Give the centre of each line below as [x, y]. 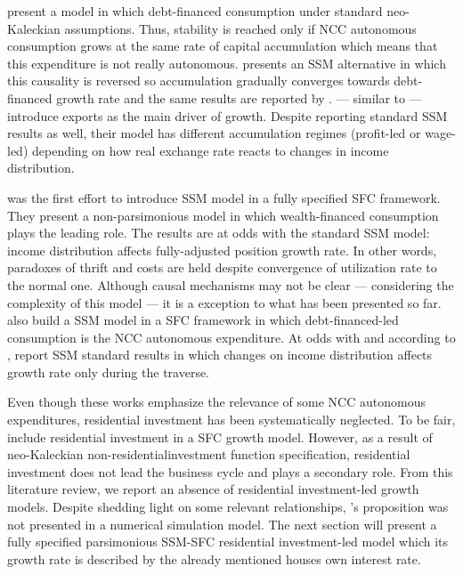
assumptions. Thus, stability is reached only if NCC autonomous [240, 28]
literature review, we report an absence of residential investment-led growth [213, 489]
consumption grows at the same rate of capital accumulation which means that [223, 46]
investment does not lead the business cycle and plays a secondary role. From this [230, 471]
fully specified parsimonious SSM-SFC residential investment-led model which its [228, 542]
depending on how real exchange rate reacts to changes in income [210, 150]
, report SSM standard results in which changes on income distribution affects [220, 355]
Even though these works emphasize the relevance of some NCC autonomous [216, 402]
